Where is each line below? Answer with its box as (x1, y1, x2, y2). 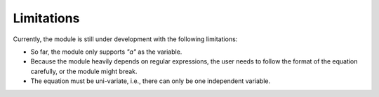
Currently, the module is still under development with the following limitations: (13, 35, 238, 43)
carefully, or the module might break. (30, 67, 138, 75)
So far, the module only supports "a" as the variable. (30, 47, 182, 56)
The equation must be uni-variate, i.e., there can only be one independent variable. (30, 77, 270, 85)
